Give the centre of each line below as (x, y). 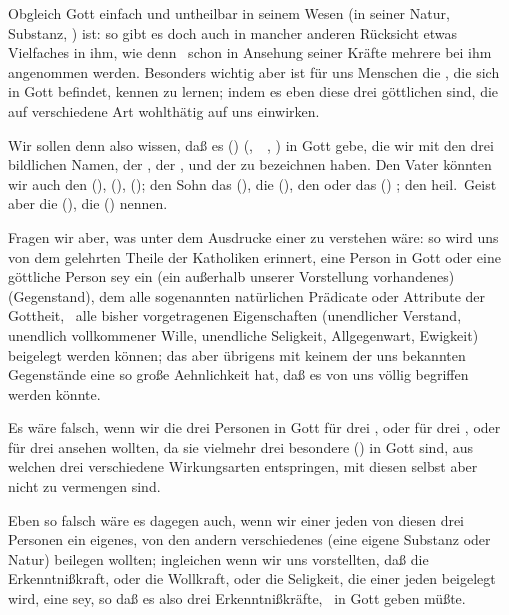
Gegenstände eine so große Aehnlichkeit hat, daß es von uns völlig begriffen (238, 374)
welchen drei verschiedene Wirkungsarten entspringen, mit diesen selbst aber (243, 466)
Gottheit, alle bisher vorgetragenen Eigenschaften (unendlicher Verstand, (235, 315)
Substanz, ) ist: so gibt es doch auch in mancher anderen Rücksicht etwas (233, 32)
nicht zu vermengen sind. (84, 486)
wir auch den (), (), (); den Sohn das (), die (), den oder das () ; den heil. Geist (252, 183)
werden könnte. (54, 393)
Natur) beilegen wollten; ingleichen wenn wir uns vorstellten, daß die (218, 558)
